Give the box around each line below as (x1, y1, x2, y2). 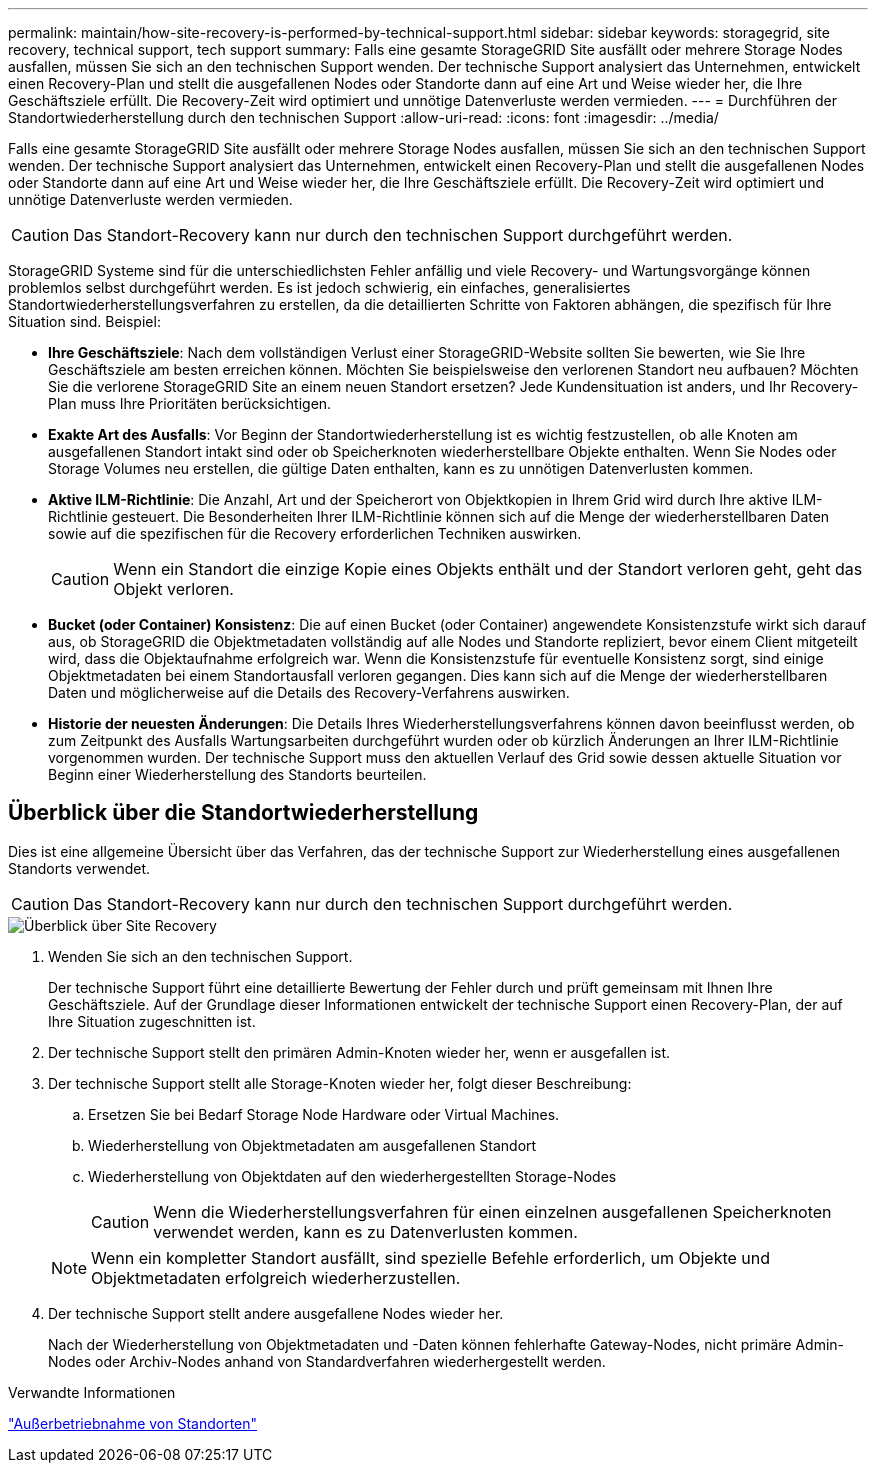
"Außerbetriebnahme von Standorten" (8, 1414, 258, 1432)
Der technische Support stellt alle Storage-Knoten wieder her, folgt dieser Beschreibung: (48, 1074, 632, 1092)
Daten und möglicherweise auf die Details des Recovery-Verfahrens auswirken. (48, 684, 570, 701)
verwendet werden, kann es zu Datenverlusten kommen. (153, 1221, 578, 1242)
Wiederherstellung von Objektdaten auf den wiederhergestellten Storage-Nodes (88, 1167, 617, 1185)
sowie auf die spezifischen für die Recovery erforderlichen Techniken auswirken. (48, 525, 582, 542)
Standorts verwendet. (8, 859, 151, 877)
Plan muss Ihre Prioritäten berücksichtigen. (48, 395, 332, 412)
